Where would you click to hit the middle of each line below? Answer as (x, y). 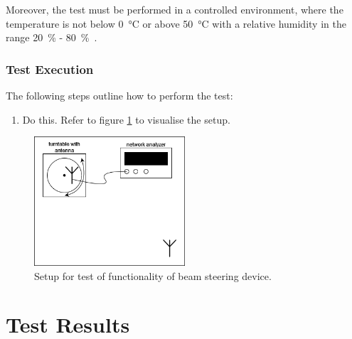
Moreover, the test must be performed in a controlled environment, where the (175, 9)
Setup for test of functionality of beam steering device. (153, 275)
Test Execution (50, 69)
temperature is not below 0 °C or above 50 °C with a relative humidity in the (176, 23)
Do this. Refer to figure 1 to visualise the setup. (126, 119)
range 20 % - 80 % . (52, 37)
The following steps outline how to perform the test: (119, 95)
